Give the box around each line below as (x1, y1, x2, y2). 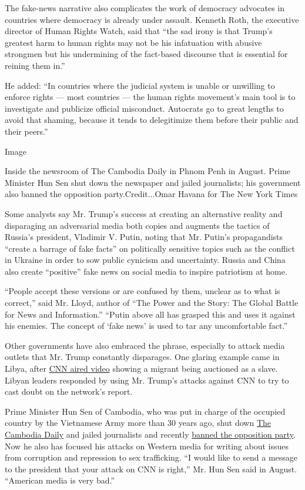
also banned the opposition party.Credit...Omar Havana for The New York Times (5, 188, 298, 200)
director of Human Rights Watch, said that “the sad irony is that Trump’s (5, 25, 273, 37)
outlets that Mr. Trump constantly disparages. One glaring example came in (5, 351, 280, 363)
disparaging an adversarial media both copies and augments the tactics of (5, 219, 270, 231)
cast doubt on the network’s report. (5, 385, 133, 398)
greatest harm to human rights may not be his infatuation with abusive (5, 36, 262, 48)
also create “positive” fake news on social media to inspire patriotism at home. (5, 265, 287, 277)
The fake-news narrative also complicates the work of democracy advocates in (5, 2, 285, 14)
